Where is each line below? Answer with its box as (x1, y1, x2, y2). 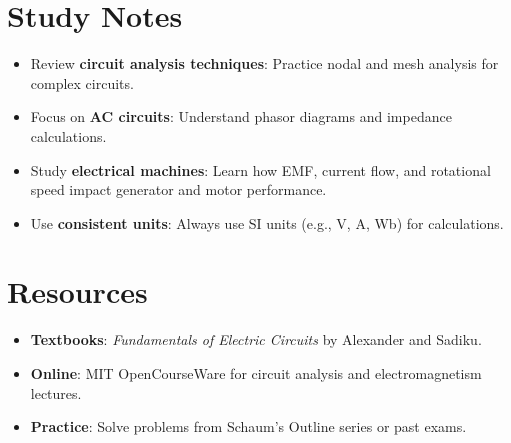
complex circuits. (30, 72, 134, 93)
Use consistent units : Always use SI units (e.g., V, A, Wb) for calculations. (30, 212, 504, 233)
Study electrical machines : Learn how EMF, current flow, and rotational (30, 159, 491, 180)
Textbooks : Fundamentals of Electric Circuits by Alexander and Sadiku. (30, 329, 482, 350)
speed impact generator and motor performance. (30, 179, 327, 200)
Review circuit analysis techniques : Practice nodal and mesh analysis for (30, 53, 499, 74)
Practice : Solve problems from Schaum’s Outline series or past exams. (30, 416, 467, 437)
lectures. (30, 382, 82, 403)
